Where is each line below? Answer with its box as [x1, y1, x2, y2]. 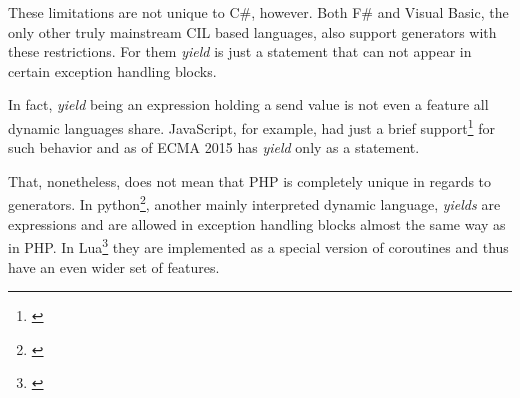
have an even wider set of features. [8, 256, 220, 277]
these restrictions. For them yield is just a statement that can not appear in [8, 41, 472, 62]
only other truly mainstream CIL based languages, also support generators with [8, 21, 497, 42]
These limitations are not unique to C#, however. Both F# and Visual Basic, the [8, 2, 509, 22]
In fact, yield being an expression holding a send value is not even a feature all [8, 94, 489, 115]
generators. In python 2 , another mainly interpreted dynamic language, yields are [8, 191, 501, 215]
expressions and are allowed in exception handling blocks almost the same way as [8, 213, 506, 234]
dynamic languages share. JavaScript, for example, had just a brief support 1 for [8, 114, 495, 138]
